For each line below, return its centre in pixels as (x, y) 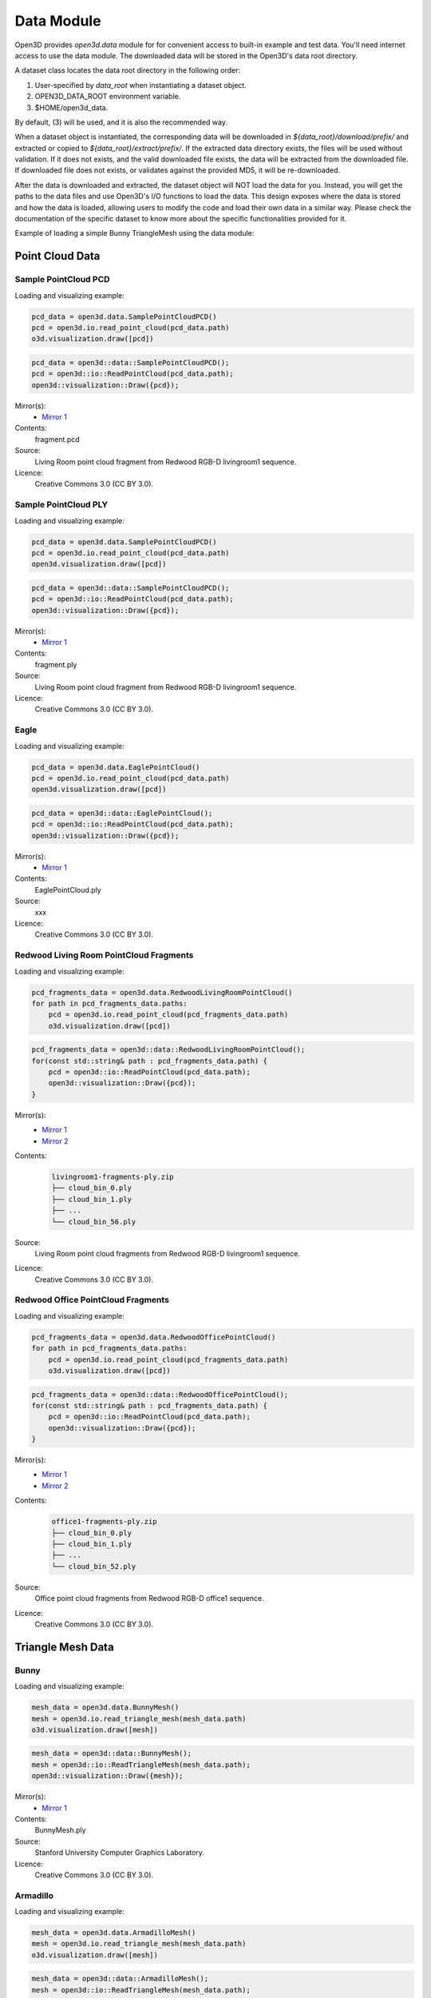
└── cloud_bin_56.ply (94, 1222)
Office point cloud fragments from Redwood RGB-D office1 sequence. (149, 1598)
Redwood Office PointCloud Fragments (92, 1300)
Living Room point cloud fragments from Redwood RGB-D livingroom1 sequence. (168, 1253)
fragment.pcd (57, 439)
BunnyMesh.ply (61, 1830)
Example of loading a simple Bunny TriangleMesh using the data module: (134, 233)
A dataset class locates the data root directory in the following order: (128, 70)
